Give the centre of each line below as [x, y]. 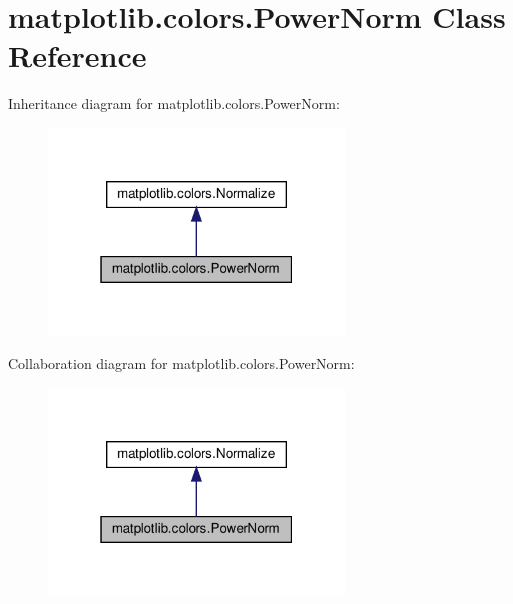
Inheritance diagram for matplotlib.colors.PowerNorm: [174, 103]
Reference [77, 55]
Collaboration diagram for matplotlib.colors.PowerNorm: [181, 363]
